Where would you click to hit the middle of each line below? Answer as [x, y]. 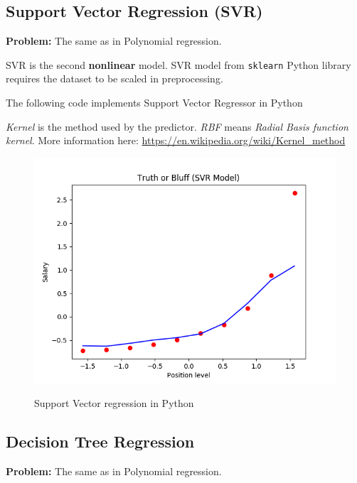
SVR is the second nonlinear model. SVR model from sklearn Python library [178, 64]
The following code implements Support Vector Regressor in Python [154, 103]
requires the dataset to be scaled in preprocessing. [114, 78]
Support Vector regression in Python [114, 403]
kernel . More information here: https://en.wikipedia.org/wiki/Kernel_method [176, 140]
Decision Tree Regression [100, 441]
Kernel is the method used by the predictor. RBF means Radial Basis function [177, 126]
